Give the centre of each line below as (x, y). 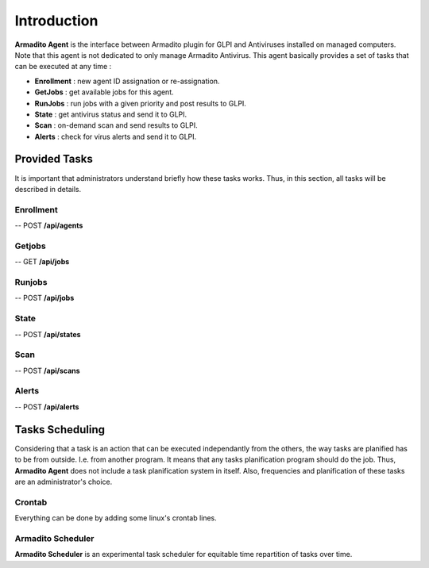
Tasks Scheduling (60, 430)
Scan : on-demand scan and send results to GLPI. (116, 125)
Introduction (56, 21)
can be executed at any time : (63, 67)
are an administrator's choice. (64, 482)
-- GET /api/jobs (42, 262)
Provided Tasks (54, 159)
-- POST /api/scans (47, 370)
